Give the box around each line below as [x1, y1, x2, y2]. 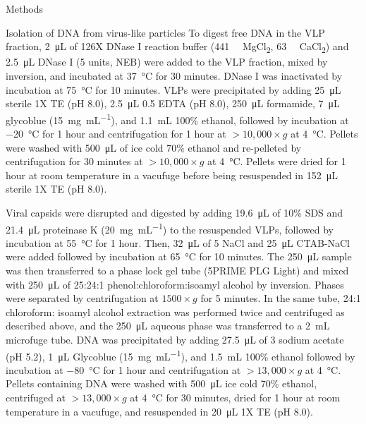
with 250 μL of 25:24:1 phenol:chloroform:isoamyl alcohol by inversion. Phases [6, 277, 344, 291]
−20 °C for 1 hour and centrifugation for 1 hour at [6, 126, 226, 140]
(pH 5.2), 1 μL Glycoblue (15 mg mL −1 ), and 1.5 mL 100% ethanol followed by [6, 346, 355, 363]
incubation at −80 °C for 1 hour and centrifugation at [6, 362, 241, 377]
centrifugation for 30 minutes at [6, 154, 143, 169]
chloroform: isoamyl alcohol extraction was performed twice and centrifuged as [6, 304, 345, 319]
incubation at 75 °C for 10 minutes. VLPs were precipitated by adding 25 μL [6, 82, 341, 97]
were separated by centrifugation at [6, 291, 159, 305]
